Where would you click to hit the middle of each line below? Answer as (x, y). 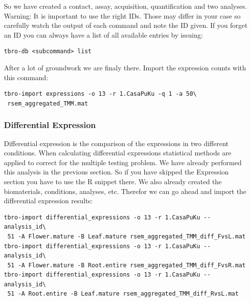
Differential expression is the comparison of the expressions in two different (116, 143)
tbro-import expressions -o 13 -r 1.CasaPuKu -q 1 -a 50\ (100, 94)
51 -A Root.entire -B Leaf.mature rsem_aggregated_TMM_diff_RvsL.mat (123, 294)
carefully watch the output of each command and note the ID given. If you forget (126, 25)
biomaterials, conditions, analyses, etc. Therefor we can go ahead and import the (125, 191)
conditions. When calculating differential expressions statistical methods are (118, 153)
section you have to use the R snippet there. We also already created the (113, 181)
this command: (26, 77)
